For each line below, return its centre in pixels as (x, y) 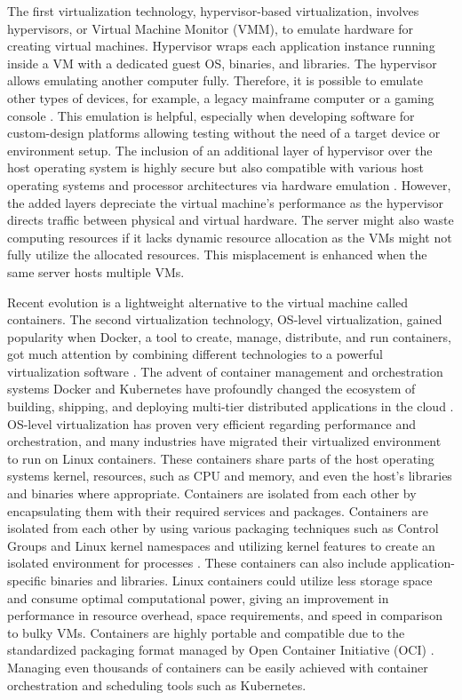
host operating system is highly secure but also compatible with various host (215, 167)
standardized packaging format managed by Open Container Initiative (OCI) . (221, 650)
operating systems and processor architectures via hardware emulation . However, (229, 184)
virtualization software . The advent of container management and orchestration (225, 371)
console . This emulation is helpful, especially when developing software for (211, 115)
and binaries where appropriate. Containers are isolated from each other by (212, 493)
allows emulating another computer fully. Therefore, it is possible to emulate (215, 80)
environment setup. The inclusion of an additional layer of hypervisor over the (220, 150)
